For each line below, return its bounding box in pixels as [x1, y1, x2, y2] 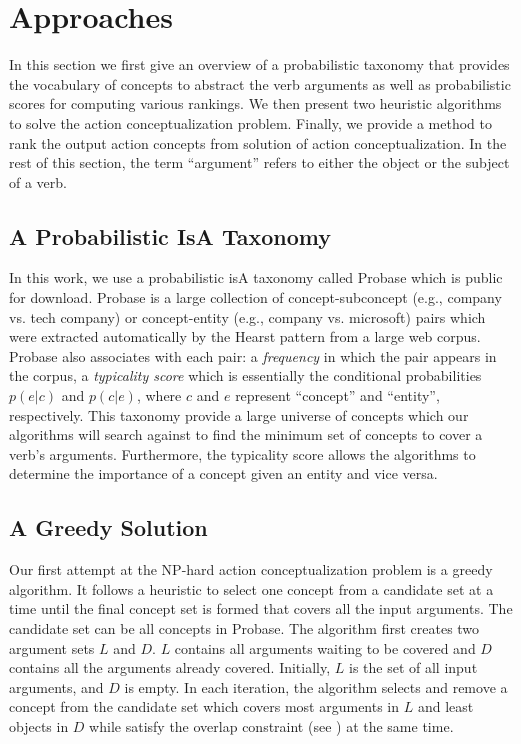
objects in [9, 715, 69, 736]
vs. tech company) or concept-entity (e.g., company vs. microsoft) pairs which [9, 306, 486, 327]
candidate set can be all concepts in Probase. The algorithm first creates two [9, 618, 480, 638]
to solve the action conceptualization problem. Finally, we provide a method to [9, 112, 492, 133]
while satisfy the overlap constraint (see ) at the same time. [89, 715, 454, 736]
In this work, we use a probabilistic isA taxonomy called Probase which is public [9, 267, 503, 288]
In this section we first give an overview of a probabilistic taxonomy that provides [9, 54, 510, 75]
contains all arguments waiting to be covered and [174, 637, 476, 658]
